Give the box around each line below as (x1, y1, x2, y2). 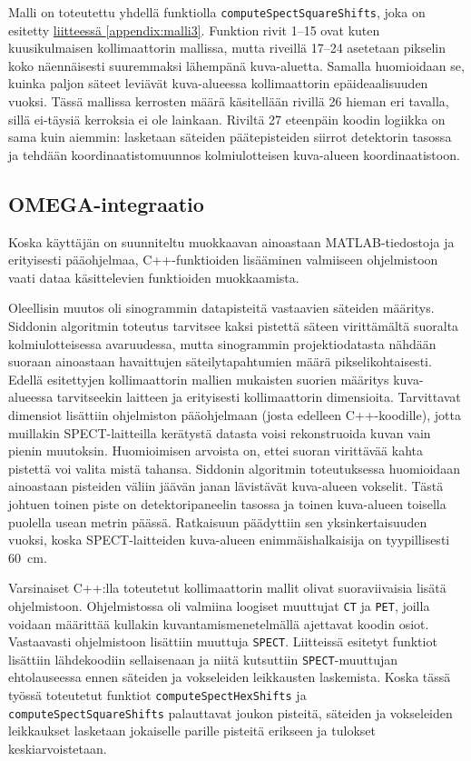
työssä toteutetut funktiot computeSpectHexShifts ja (8, 686, 307, 705)
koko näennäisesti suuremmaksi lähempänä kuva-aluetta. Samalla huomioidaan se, (8, 55, 465, 75)
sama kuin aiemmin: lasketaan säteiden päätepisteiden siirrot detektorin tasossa (8, 127, 452, 146)
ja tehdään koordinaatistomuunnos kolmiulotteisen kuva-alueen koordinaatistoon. (8, 145, 460, 164)
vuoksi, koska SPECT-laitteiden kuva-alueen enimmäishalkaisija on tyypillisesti (8, 530, 450, 549)
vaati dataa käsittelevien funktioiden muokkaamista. (8, 267, 299, 286)
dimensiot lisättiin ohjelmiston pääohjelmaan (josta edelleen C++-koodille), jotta (8, 405, 461, 424)
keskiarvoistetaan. (8, 738, 107, 757)
